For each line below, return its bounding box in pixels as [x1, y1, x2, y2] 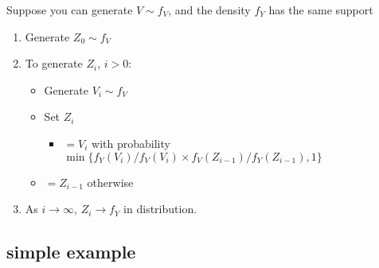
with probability [92, 134, 170, 151]
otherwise [87, 173, 134, 190]
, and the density [168, 2, 251, 17]
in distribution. [123, 200, 197, 217]
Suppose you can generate [6, 2, 133, 17]
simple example [6, 239, 136, 264]
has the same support [268, 2, 373, 17]
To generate [25, 55, 83, 72]
